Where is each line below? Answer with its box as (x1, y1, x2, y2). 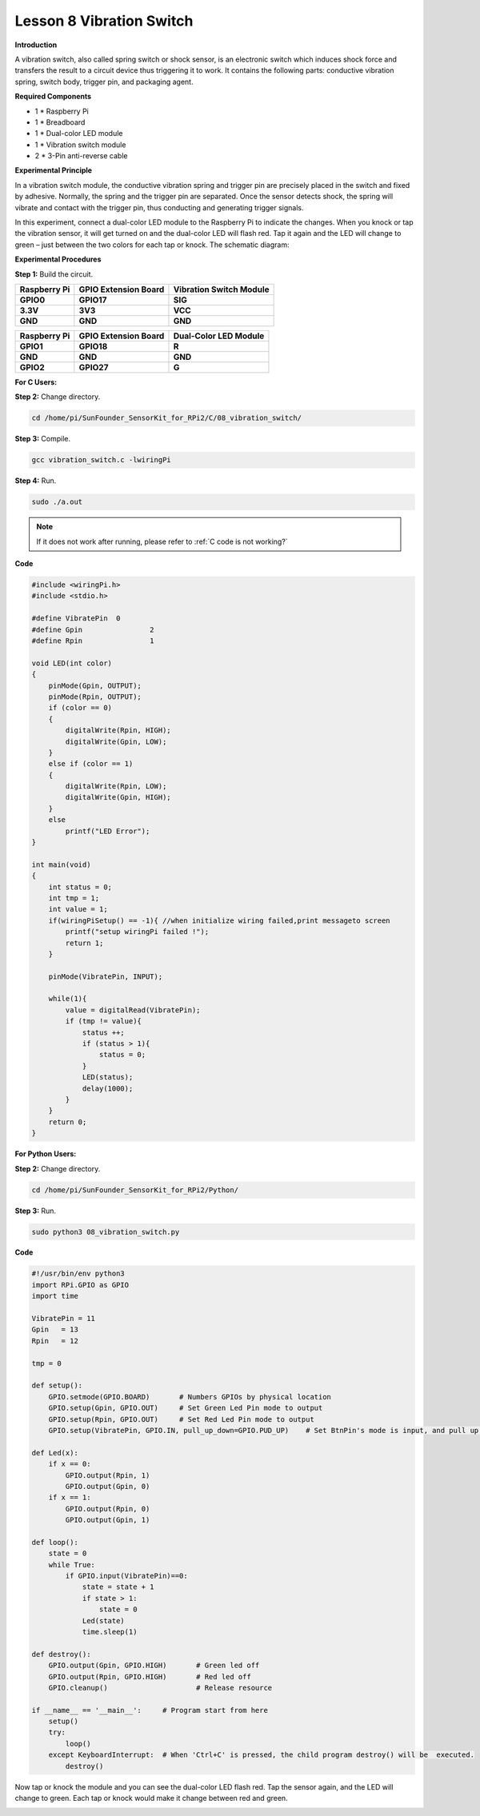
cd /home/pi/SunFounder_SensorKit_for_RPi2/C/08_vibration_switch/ (31, 413, 302, 423)
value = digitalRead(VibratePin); (65, 1005, 201, 1015)
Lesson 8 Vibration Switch (14, 12, 194, 30)
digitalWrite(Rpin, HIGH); (65, 726, 171, 735)
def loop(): (31, 1538, 79, 1547)
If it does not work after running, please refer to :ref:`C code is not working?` (36, 537, 288, 546)
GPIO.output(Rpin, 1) (65, 1471, 150, 1479)
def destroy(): (31, 1650, 91, 1658)
